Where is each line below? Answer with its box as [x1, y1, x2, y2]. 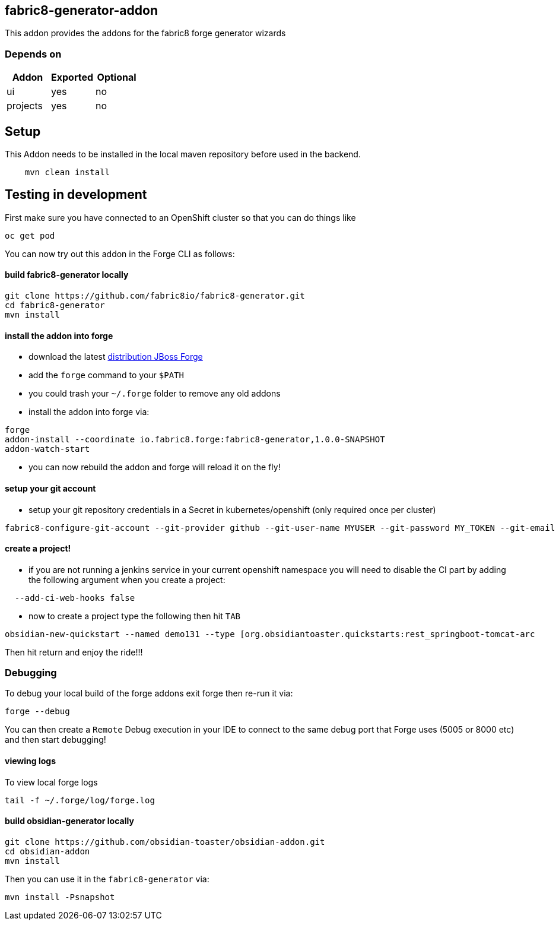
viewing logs [5, 756, 56, 766]
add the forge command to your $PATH [28, 370, 184, 381]
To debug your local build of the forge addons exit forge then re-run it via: [5, 688, 293, 699]
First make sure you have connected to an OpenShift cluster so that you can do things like [5, 212, 356, 223]
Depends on [5, 47, 62, 60]
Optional [97, 71, 136, 84]
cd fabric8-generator [5, 300, 105, 311]
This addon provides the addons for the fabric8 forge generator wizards [5, 28, 286, 39]
